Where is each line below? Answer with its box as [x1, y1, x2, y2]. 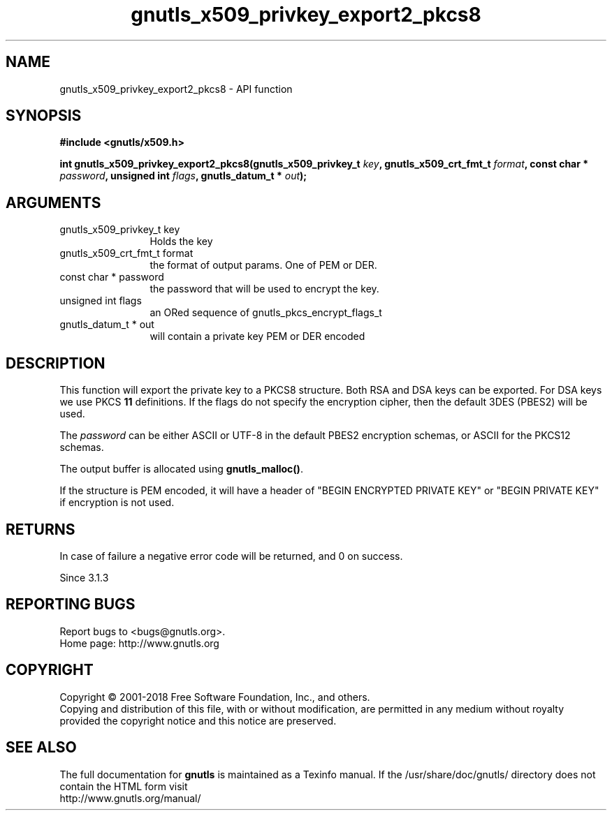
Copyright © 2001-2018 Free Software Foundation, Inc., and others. [59, 690, 370, 703]
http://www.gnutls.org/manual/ [59, 792, 201, 804]
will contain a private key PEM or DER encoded [150, 330, 365, 343]
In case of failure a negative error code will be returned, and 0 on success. [59, 549, 403, 562]
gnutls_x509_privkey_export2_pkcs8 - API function [59, 82, 293, 95]
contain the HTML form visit [59, 780, 188, 792]
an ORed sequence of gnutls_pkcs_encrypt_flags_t [150, 306, 382, 319]
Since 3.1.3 [59, 571, 109, 584]
